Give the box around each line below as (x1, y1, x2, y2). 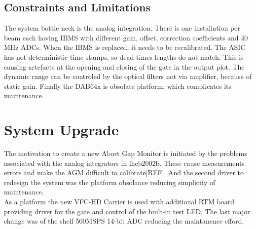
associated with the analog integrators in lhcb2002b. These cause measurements (4, 157, 245, 168)
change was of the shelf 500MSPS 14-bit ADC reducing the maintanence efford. (4, 216, 244, 226)
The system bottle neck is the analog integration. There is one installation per (4, 23, 240, 33)
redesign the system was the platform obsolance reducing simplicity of (4, 177, 216, 187)
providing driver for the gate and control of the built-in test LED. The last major (4, 206, 250, 216)
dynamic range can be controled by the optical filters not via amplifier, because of (4, 71, 252, 81)
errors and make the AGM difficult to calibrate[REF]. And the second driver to (4, 167, 244, 178)
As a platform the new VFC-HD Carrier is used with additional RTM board (4, 196, 234, 207)
